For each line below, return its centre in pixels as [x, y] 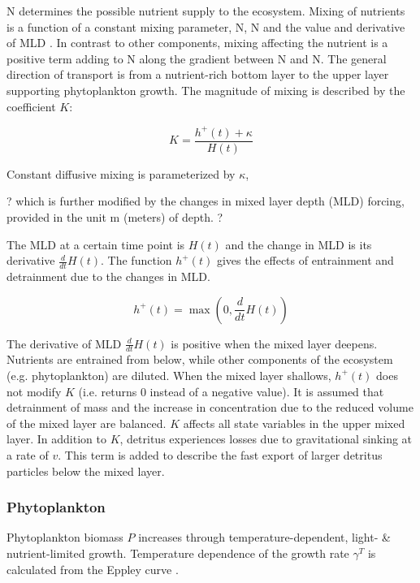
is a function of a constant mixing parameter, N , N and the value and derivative [206, 26]
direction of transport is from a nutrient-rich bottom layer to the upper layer [198, 74]
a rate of [28, 454]
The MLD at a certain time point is [96, 244]
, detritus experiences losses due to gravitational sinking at [266, 439]
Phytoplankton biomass [65, 537]
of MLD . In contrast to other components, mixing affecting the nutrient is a [197, 43]
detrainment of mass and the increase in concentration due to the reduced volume [210, 407]
